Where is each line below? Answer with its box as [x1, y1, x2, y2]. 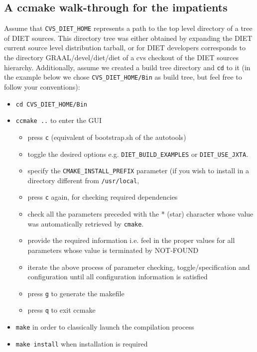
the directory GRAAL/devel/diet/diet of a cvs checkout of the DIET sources [4, 52, 239, 63]
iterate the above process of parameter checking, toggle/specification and [27, 261, 250, 272]
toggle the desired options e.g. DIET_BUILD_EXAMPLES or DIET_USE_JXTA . [27, 148, 249, 159]
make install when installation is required [15, 338, 148, 349]
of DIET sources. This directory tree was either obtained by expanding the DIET [4, 32, 253, 43]
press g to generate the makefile [27, 288, 125, 298]
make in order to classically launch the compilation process [15, 322, 194, 332]
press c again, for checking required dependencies [27, 192, 178, 202]
